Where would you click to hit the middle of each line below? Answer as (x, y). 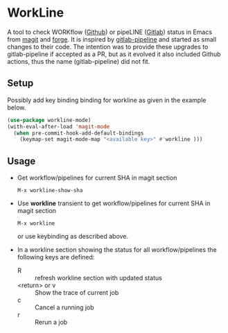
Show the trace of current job (77, 293)
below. (17, 107)
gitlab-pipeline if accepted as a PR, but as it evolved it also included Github (114, 54)
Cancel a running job (64, 307)
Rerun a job (51, 322)
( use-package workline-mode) (49, 120)
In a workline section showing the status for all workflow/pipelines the (117, 250)
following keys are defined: (56, 257)
